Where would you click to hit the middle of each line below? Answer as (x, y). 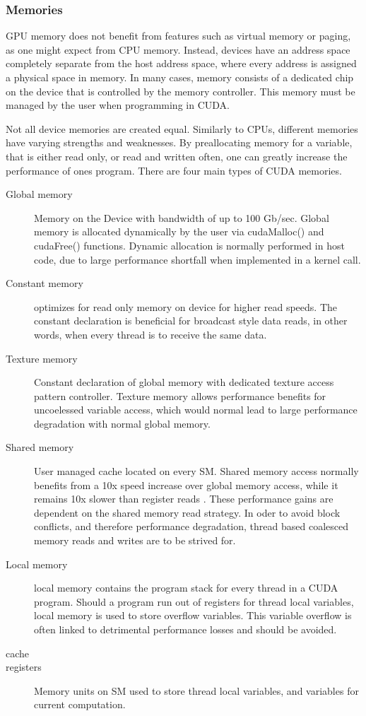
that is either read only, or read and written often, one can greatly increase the (177, 156)
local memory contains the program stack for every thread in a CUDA (186, 588)
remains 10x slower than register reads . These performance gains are (184, 499)
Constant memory (45, 283)
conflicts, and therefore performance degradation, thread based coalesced (191, 526)
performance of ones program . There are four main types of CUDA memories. (174, 170)
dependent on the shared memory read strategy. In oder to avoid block (187, 512)
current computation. (80, 704)
